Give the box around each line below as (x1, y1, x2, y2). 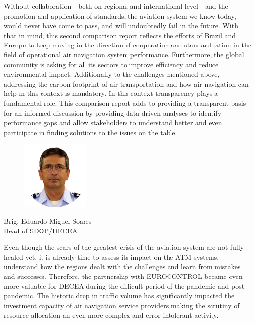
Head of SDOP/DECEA (4, 225, 78, 235)
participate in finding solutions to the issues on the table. (4, 127, 177, 137)
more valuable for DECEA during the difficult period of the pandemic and (4, 280, 229, 291)
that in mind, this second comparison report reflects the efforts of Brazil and (4, 30, 236, 40)
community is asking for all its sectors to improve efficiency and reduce (4, 59, 219, 69)
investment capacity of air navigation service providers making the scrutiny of (4, 300, 240, 310)
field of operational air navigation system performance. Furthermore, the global (4, 49, 244, 59)
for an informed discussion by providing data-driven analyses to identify (4, 107, 222, 118)
